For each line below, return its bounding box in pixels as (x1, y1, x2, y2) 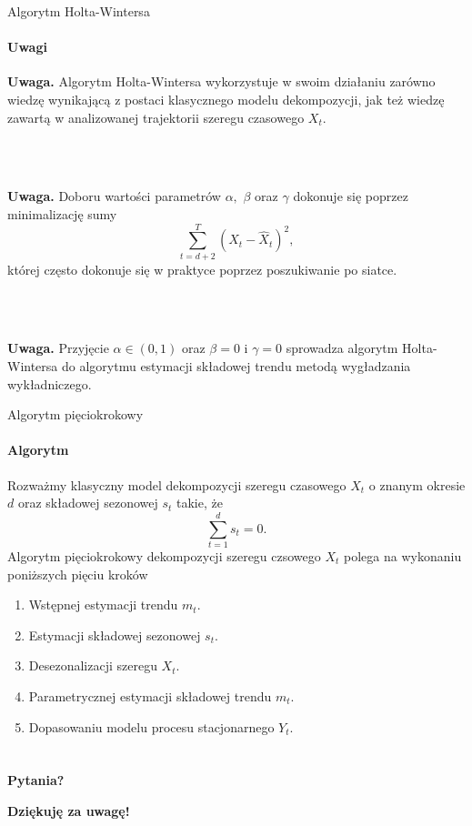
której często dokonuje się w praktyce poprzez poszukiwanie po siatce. (7, 259, 397, 278)
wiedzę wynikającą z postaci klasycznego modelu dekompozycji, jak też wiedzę (7, 89, 445, 108)
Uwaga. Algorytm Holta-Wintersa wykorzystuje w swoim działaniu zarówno (7, 72, 436, 91)
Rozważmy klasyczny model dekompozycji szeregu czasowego (7, 475, 346, 494)
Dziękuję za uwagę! (7, 801, 130, 820)
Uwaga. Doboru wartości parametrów (7, 186, 221, 206)
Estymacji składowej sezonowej (28, 625, 201, 644)
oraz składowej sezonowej (17, 493, 158, 512)
